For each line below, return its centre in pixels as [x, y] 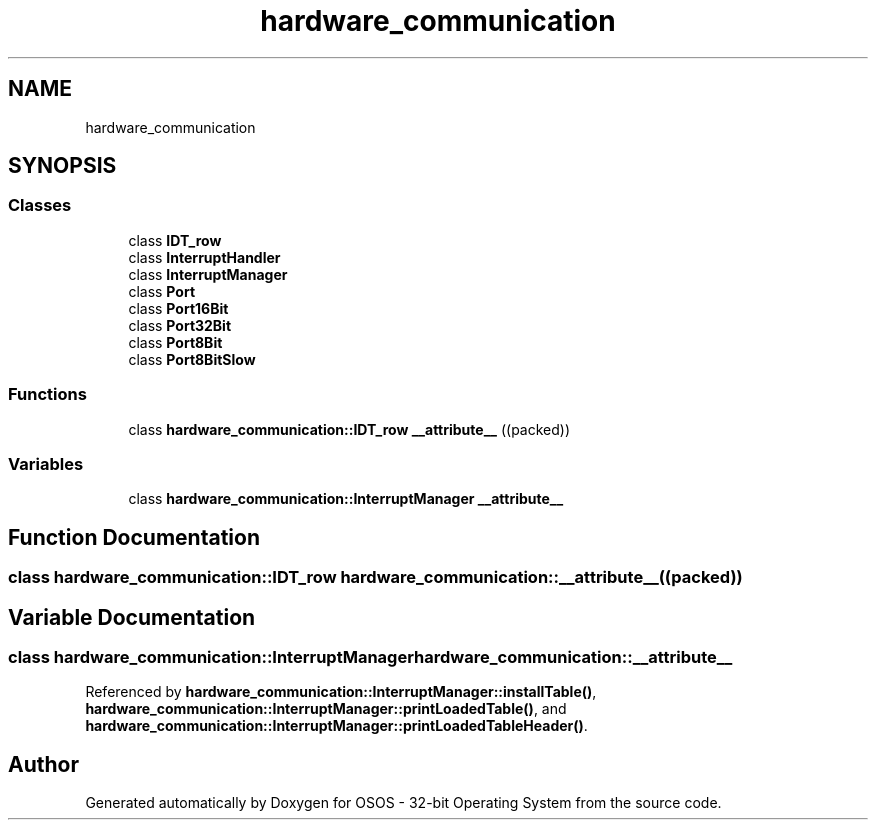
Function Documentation [134, 537]
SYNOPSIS [62, 166]
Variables [46, 463]
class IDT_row [175, 240]
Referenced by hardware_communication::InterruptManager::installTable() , [341, 692]
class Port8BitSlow [192, 359]
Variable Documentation [132, 617]
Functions [47, 394]
